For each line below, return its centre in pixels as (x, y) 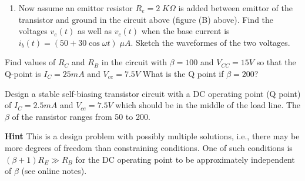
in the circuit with (134, 62)
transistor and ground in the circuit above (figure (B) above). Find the (146, 19)
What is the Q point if (183, 73)
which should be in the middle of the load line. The (208, 105)
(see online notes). (54, 171)
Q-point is (23, 73)
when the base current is (185, 31)
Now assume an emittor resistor (76, 8)
